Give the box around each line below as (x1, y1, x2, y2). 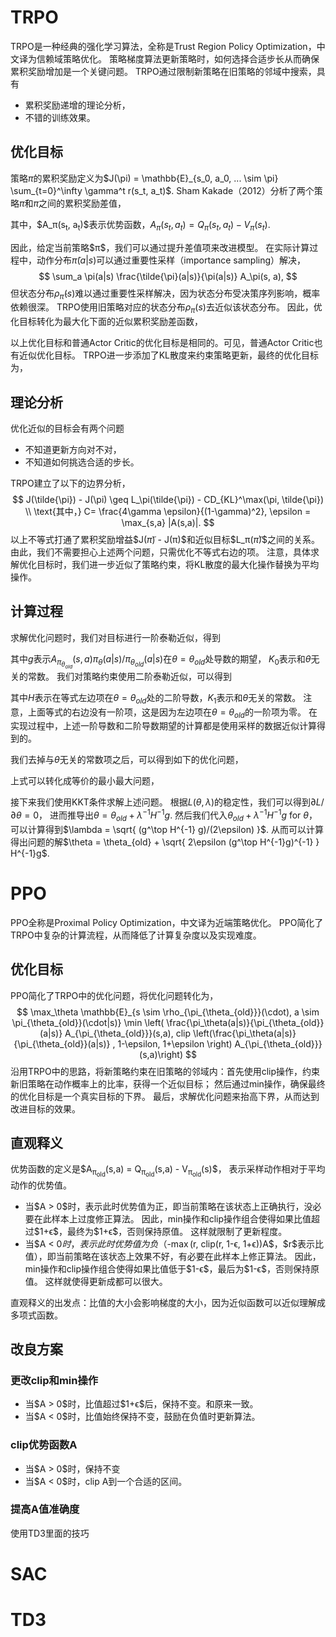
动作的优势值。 (10, 1179, 72, 1191)
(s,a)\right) (139, 1048, 183, 1060)
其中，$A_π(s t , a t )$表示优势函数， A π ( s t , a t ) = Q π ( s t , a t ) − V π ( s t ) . (10, 218, 271, 233)
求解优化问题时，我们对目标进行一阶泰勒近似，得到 (10, 631, 221, 643)
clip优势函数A (10, 1438, 78, 1452)
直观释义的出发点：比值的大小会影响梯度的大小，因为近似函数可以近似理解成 (10, 1296, 326, 1308)
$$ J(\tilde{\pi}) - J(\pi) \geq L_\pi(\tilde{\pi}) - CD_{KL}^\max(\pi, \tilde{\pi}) (11, 493, 325, 505)
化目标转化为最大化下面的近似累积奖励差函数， (10, 316, 203, 328)
